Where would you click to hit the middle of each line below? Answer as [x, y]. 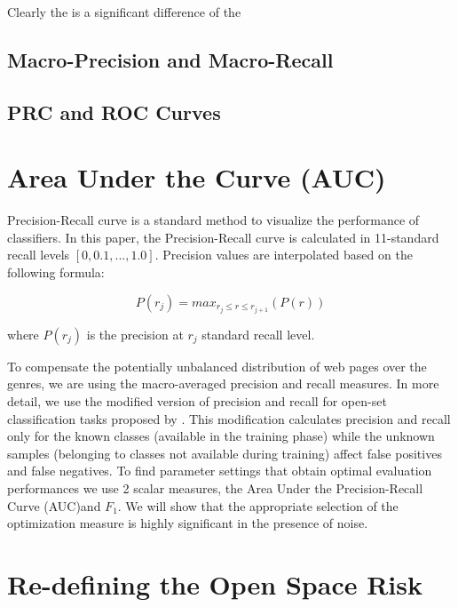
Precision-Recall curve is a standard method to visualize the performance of [213, 220]
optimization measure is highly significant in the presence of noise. [188, 523]
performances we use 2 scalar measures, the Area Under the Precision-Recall [215, 487]
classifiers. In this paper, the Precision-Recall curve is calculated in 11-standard [223, 237]
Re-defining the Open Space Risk [215, 583]
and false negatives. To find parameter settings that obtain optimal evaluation [220, 471]
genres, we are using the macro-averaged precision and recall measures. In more [223, 383]
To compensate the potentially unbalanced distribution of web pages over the [217, 366]
